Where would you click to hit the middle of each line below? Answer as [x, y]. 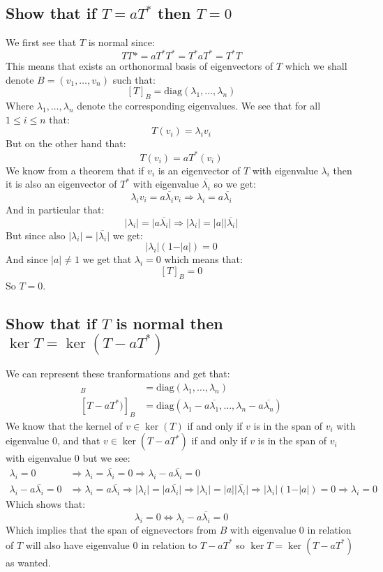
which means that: [203, 259]
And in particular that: [55, 209]
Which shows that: [46, 504]
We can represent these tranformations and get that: [118, 374]
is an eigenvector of [199, 170]
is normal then [170, 323]
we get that [107, 259]
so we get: [235, 184]
